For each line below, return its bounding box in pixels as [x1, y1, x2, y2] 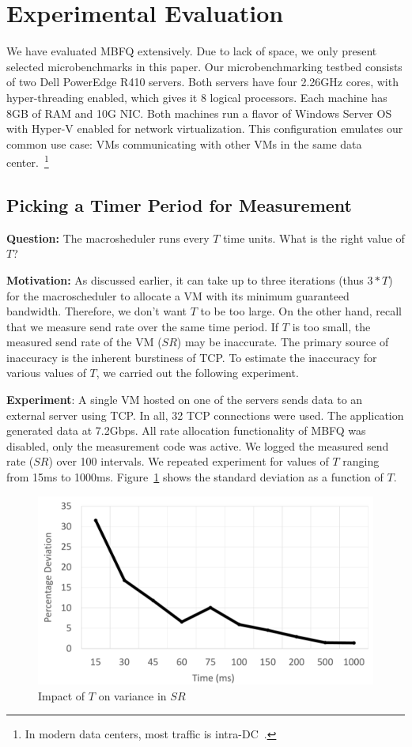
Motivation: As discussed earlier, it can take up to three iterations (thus [6, 271, 364, 288]
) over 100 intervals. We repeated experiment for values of [48, 453, 329, 470]
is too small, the [292, 318, 371, 334]
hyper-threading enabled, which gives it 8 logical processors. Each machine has [6, 89, 387, 105]
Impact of [38, 687, 85, 704]
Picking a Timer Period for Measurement [6, 192, 352, 217]
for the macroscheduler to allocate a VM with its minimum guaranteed [6, 287, 350, 304]
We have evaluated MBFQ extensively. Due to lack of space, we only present [6, 43, 377, 59]
